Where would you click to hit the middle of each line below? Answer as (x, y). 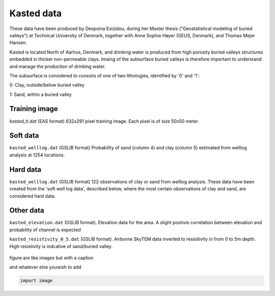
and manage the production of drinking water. (58, 66)
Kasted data (36, 13)
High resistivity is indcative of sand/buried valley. (61, 246)
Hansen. (18, 43)
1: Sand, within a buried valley (40, 94)
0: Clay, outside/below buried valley (47, 85)
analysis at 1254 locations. (37, 155)
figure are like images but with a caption (51, 258)
